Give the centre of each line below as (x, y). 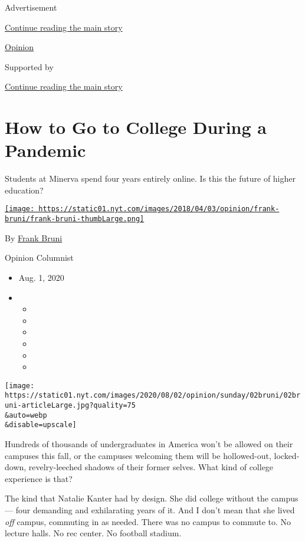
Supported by (29, 66)
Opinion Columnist (39, 258)
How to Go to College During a (136, 127)
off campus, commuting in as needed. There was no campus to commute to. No (148, 521)
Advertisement (31, 7)
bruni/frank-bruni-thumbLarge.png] (75, 219)
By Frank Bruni (34, 237)
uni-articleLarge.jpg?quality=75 (70, 406)
